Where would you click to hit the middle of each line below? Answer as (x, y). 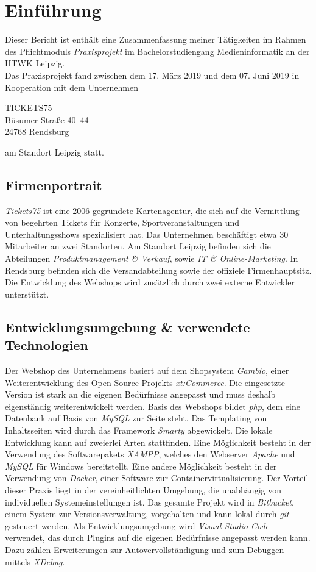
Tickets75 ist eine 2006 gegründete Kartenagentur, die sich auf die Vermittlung (152, 210)
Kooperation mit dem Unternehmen (72, 87)
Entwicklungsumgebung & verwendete (128, 327)
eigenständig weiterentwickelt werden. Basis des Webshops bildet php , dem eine (153, 406)
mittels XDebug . (35, 561)
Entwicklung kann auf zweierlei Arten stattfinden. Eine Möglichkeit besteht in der (158, 442)
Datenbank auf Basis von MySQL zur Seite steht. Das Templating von (136, 418)
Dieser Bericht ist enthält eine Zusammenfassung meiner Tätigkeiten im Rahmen (156, 39)
